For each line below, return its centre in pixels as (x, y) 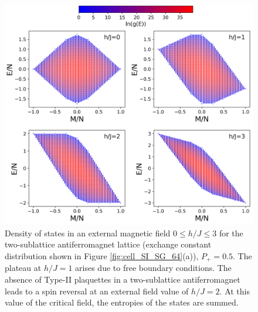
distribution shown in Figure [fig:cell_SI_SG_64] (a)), (102, 255)
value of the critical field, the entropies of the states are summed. (122, 302)
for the (231, 233)
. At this (235, 291)
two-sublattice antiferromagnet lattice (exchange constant (108, 244)
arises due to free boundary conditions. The (153, 268)
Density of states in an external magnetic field (88, 233)
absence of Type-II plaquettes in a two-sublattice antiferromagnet (123, 279)
